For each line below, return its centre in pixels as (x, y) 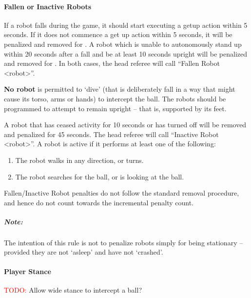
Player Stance (28, 271)
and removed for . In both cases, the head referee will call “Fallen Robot (112, 63)
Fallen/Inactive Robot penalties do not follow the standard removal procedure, (122, 193)
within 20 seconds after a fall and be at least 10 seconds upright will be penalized (126, 53)
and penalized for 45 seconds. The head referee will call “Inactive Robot (111, 134)
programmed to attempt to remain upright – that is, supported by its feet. (115, 108)
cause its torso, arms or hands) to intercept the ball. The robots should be (115, 98)
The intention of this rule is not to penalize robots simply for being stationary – (124, 242)
